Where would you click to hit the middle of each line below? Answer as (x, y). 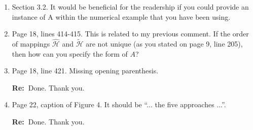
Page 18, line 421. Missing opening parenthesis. (85, 71)
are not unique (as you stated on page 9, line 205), (164, 44)
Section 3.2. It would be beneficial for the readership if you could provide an (130, 7)
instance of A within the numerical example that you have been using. (121, 16)
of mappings (31, 44)
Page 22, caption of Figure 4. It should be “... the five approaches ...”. (119, 104)
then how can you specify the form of (70, 53)
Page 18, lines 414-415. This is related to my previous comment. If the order (130, 34)
